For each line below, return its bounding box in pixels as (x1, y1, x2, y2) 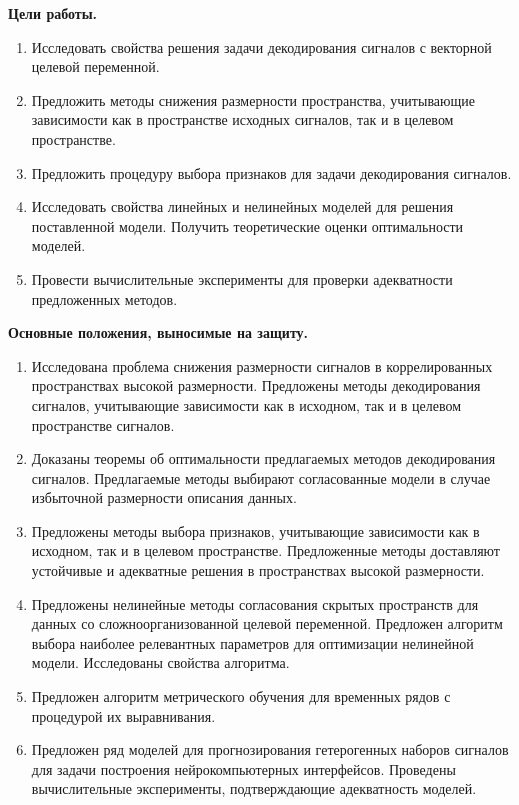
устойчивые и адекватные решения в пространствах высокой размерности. (31, 560, 485, 581)
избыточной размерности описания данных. (31, 487, 297, 508)
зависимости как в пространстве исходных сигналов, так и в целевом (31, 109, 454, 130)
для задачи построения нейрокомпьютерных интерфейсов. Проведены (31, 758, 456, 779)
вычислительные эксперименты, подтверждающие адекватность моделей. (31, 778, 477, 799)
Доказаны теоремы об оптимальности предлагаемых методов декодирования (31, 448, 496, 469)
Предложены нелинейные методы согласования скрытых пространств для (31, 593, 479, 614)
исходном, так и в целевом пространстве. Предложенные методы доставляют (31, 540, 500, 561)
